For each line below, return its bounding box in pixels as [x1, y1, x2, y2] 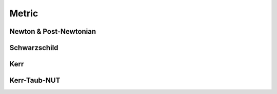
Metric [9, 8, 38, 19]
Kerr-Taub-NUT [9, 76, 61, 85]
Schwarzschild [9, 43, 58, 52]
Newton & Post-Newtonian [9, 27, 96, 36]
